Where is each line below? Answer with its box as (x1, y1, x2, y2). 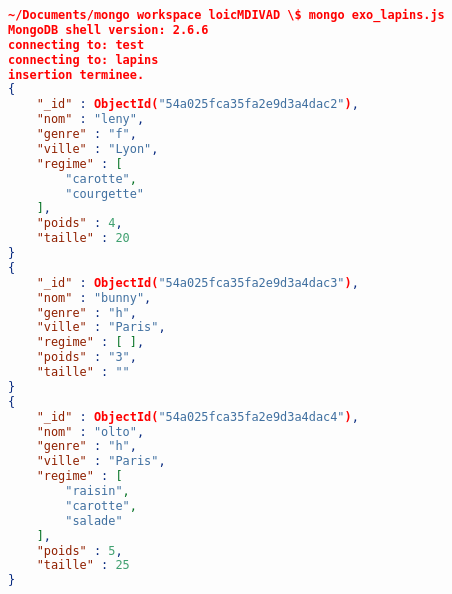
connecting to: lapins (8, 52, 159, 67)
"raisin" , (65, 484, 130, 498)
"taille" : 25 (36, 558, 130, 573)
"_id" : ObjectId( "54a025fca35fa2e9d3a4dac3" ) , (36, 275, 359, 290)
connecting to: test (8, 37, 145, 52)
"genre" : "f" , (36, 127, 137, 141)
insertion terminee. (8, 67, 145, 82)
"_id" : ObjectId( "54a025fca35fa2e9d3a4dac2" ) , (36, 97, 359, 112)
